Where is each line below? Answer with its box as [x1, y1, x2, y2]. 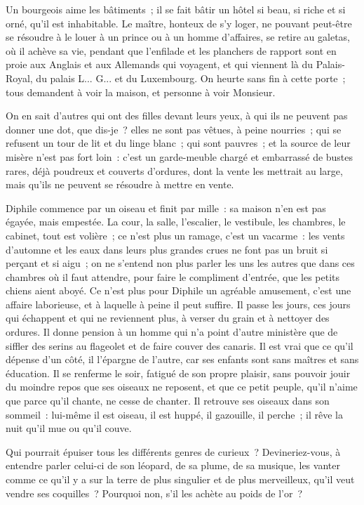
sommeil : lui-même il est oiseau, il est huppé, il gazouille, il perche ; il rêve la [6, 407, 343, 421]
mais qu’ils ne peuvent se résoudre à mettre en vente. [6, 177, 234, 192]
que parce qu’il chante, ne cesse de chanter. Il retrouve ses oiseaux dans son [6, 393, 330, 408]
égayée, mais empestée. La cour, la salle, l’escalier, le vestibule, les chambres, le [6, 214, 346, 229]
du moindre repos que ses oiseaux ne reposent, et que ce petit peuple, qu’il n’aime [6, 379, 358, 394]
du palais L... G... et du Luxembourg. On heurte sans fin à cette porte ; [36, 70, 346, 85]
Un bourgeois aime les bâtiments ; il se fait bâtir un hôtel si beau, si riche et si [6, 2, 346, 16]
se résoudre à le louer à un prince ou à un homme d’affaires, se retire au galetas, [6, 29, 350, 44]
